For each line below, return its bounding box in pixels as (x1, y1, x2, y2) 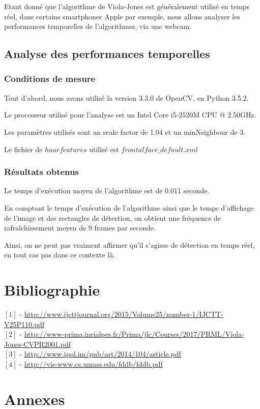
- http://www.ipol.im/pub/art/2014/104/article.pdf (19, 348, 181, 359)
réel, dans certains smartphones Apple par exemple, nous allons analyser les (4, 11, 240, 21)
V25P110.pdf (4, 318, 45, 329)
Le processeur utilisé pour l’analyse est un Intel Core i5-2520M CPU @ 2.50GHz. (4, 109, 256, 120)
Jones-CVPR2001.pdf (4, 338, 71, 349)
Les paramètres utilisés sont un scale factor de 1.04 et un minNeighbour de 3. (4, 126, 246, 137)
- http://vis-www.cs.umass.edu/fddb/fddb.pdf (19, 359, 163, 369)
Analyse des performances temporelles (4, 46, 210, 62)
